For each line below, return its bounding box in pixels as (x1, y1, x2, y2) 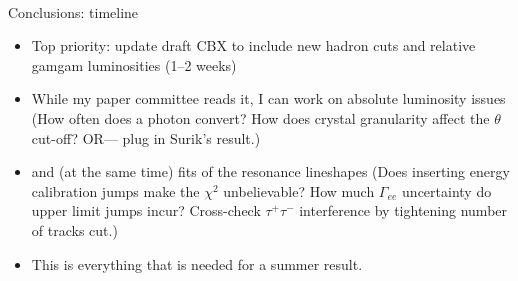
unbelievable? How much (223, 180, 375, 201)
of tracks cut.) (31, 219, 118, 240)
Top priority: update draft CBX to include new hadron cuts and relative (31, 35, 476, 56)
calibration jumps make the (31, 180, 200, 201)
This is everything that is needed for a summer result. (31, 253, 363, 274)
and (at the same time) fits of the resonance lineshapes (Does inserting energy (31, 161, 510, 182)
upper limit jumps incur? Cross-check (31, 200, 261, 221)
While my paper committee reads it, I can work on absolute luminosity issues (31, 88, 506, 109)
